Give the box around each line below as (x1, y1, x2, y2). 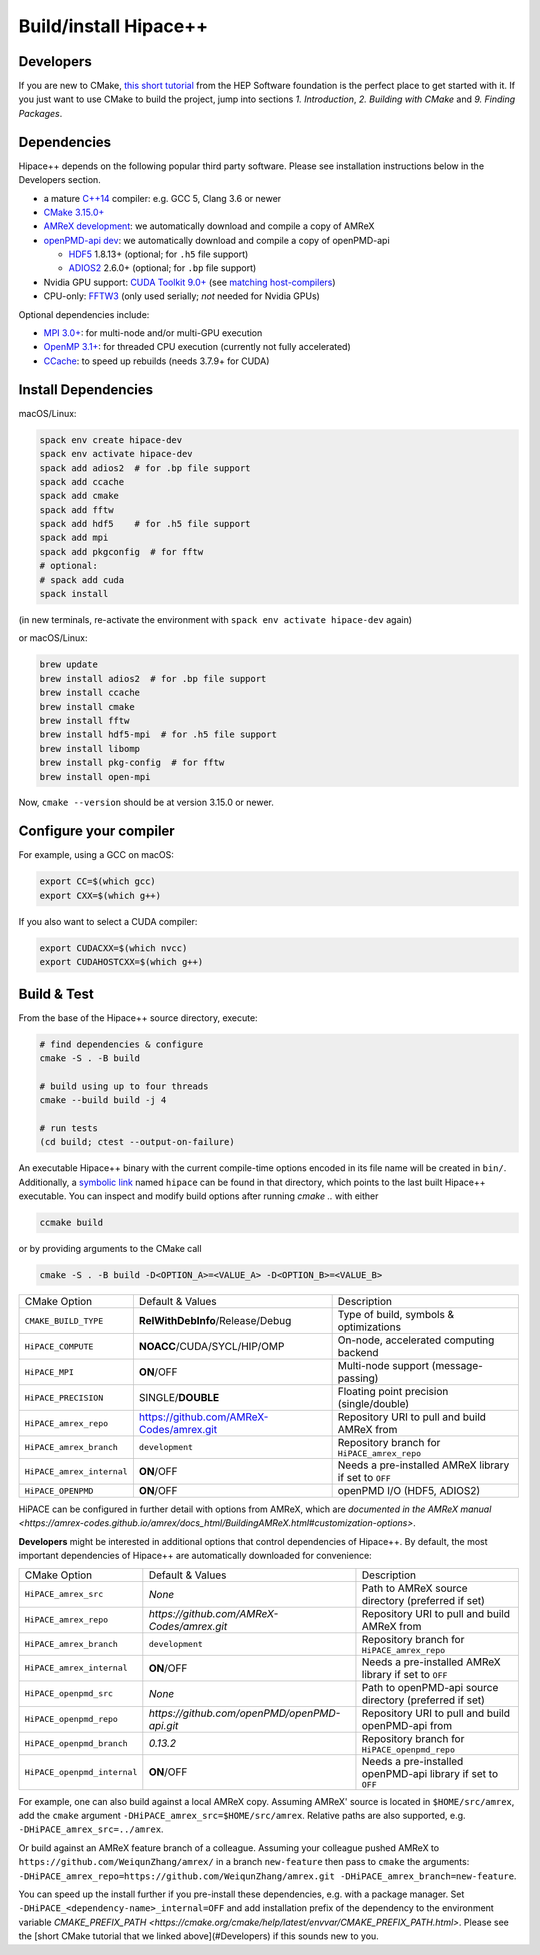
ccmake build (39, 1217, 104, 1229)
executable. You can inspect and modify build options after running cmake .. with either (18, 1190, 379, 1202)
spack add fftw (39, 504, 114, 515)
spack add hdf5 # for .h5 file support (39, 518, 251, 530)
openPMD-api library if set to (361, 1766, 499, 1780)
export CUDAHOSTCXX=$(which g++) (39, 956, 204, 968)
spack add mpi (39, 532, 109, 544)
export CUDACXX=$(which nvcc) (39, 942, 188, 954)
